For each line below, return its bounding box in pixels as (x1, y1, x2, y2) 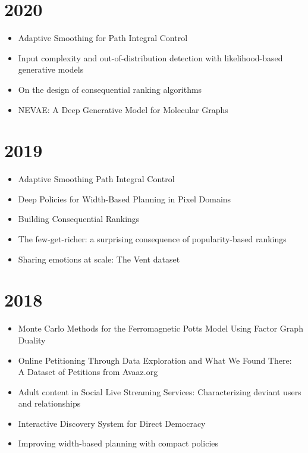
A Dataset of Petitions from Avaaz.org (18, 365, 158, 378)
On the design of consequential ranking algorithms (18, 83, 202, 95)
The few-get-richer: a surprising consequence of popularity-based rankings (18, 233, 287, 245)
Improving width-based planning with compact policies (18, 437, 219, 449)
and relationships (18, 397, 81, 410)
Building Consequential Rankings (18, 213, 140, 225)
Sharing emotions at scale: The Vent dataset (18, 252, 180, 265)
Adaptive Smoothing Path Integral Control (18, 173, 175, 185)
